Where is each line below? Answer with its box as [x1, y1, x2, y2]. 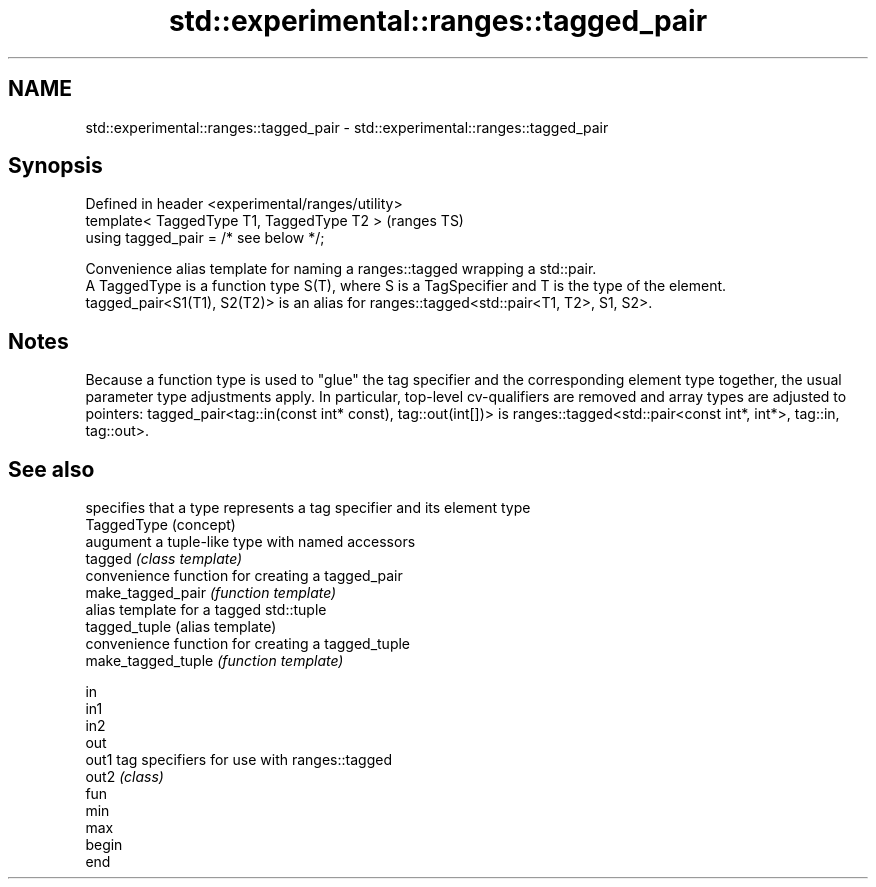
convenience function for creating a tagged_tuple [85, 635, 411, 653]
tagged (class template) [85, 550, 243, 568]
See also [8, 456, 95, 482]
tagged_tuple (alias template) [85, 618, 277, 636]
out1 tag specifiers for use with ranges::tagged [85, 751, 392, 769]
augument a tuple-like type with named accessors [85, 533, 416, 551]
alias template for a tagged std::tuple [85, 601, 327, 619]
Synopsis [8, 153, 103, 179]
